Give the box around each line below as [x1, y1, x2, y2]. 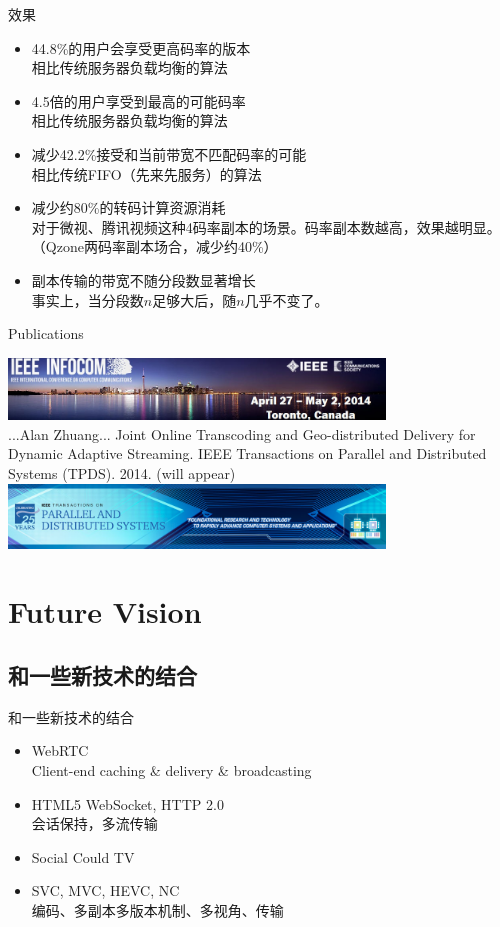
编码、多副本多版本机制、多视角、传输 [31, 899, 284, 920]
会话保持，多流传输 [31, 813, 158, 834]
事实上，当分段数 [31, 289, 144, 310]
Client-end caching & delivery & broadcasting [31, 759, 312, 780]
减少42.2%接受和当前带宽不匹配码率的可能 [31, 143, 307, 164]
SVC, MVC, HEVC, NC [31, 880, 180, 901]
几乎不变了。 [244, 289, 329, 310]
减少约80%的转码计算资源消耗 [31, 197, 226, 218]
